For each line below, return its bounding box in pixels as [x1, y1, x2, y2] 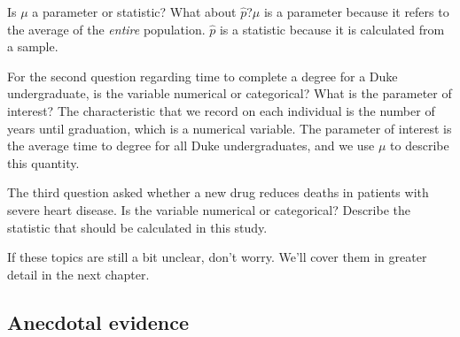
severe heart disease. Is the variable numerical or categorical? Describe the [7, 200, 410, 218]
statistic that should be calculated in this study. [7, 218, 268, 236]
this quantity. [7, 153, 80, 172]
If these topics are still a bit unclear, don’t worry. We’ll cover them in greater [7, 248, 427, 266]
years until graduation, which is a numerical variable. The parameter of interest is [7, 119, 452, 137]
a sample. [7, 37, 58, 56]
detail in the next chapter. [7, 264, 150, 283]
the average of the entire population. [7, 19, 206, 38]
